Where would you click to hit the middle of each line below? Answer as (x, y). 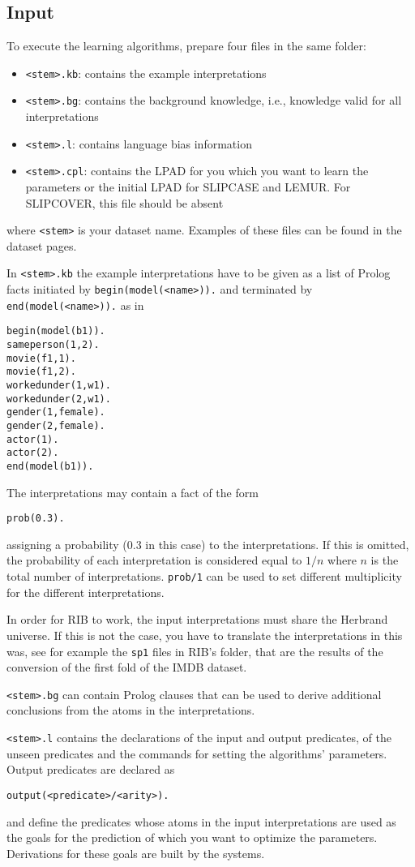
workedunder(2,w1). (59, 399)
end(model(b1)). (50, 466)
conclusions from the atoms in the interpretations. (131, 710)
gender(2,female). (56, 426)
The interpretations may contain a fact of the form (133, 492)
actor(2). (33, 453)
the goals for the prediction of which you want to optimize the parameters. (192, 837)
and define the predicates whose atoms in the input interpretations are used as (201, 821)
